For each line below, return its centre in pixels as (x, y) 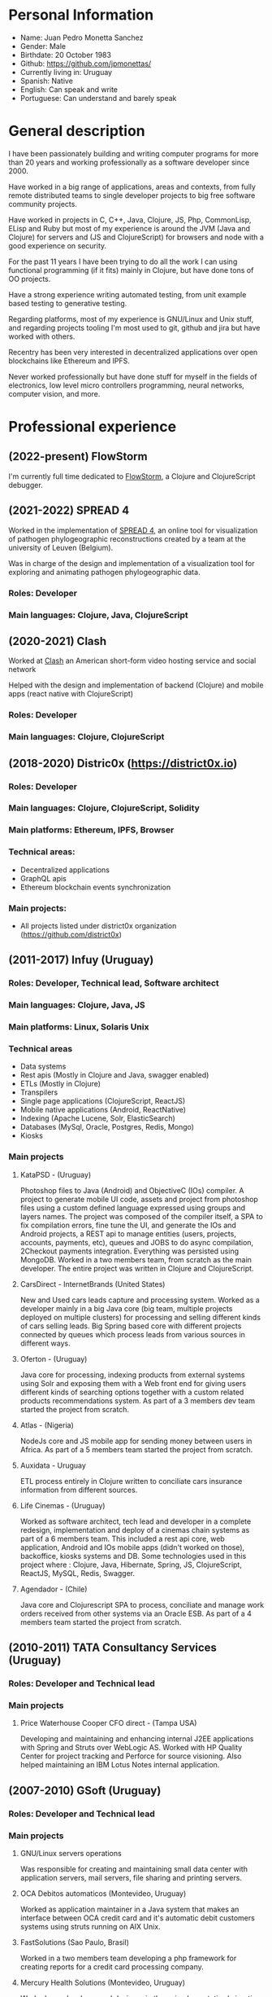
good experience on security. (58, 245)
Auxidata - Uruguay (53, 1465)
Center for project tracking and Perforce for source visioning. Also (131, 1756)
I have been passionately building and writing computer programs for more (134, 153)
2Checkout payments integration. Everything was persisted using (130, 1251)
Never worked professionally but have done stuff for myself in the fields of (133, 376)
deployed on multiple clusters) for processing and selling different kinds (140, 1317)
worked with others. (42, 336)
